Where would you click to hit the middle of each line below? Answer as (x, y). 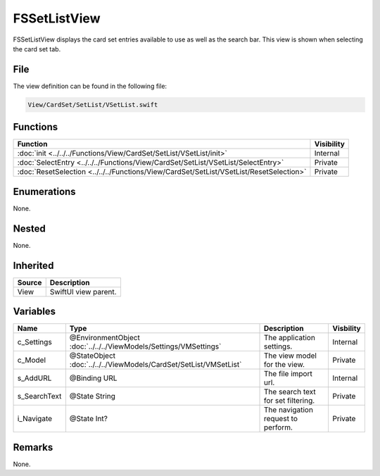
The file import (288, 374)
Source (30, 282)
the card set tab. (37, 49)
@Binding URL (93, 378)
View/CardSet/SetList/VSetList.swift (93, 105)
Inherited (33, 265)
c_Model (31, 361)
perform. (279, 427)
